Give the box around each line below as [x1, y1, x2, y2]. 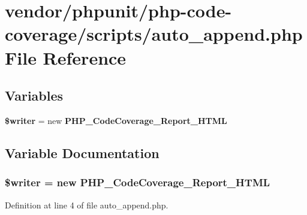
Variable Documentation [5, 143, 159, 162]
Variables [5, 86, 64, 105]
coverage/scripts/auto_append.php [5, 22, 303, 46]
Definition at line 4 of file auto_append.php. [5, 198, 168, 211]
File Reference [5, 45, 127, 69]
